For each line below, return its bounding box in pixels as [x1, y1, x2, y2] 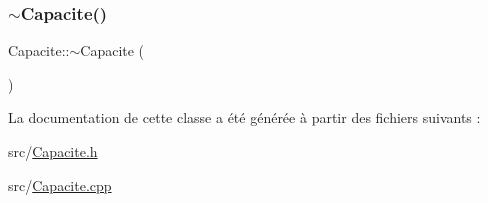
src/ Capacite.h [8, 141, 98, 161]
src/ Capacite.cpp [8, 174, 112, 195]
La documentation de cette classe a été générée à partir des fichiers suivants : [8, 107, 481, 128]
